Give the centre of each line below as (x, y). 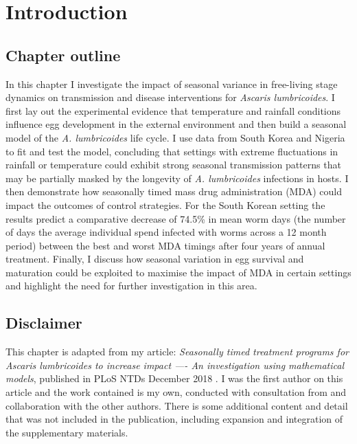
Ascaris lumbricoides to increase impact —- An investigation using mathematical (175, 365)
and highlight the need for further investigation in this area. (131, 286)
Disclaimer (44, 323)
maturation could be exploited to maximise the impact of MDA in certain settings (178, 272)
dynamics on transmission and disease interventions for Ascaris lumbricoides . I (170, 97)
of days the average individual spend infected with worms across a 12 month (166, 232)
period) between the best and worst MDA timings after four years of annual (165, 245)
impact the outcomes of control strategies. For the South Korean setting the (165, 204)
